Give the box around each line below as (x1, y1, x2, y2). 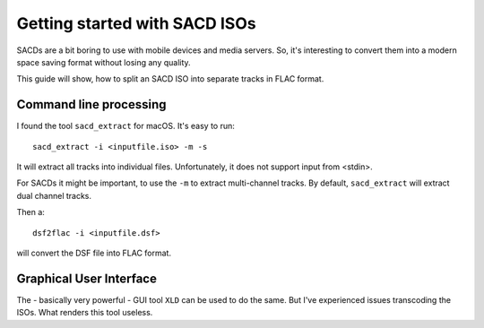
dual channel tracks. (16, 190, 92, 201)
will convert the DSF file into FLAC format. (16, 247, 172, 258)
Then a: (16, 207, 45, 218)
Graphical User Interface (16, 271, 157, 286)
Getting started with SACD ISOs (16, 13, 256, 33)
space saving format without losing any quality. (16, 56, 192, 67)
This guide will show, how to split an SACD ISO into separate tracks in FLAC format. (16, 73, 324, 84)
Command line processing (16, 97, 167, 112)
